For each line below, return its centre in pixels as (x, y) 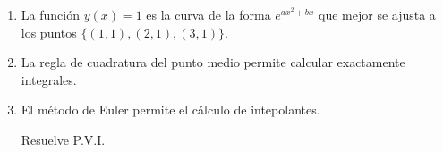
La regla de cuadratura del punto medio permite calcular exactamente (213, 62)
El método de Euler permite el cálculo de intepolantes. (170, 110)
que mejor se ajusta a (377, 14)
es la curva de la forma (209, 14)
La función (50, 14)
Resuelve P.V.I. (63, 139)
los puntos (49, 32)
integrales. (49, 79)
